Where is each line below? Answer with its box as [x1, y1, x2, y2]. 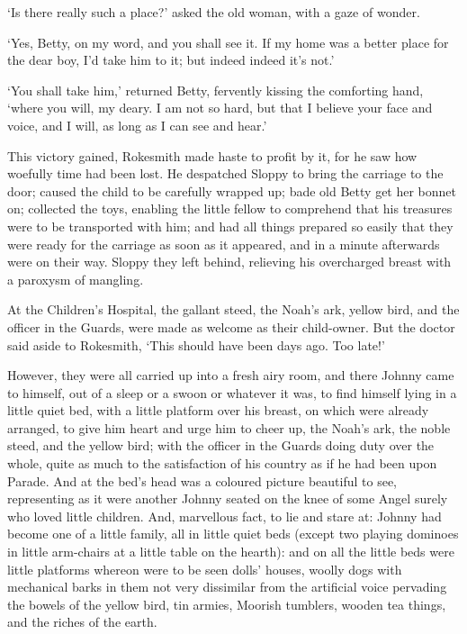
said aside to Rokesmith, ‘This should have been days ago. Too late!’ [7, 335, 385, 354]
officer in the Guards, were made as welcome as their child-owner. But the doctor [7, 317, 455, 336]
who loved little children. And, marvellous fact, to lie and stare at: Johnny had [7, 506, 442, 525]
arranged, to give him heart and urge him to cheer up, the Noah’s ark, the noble [7, 418, 451, 437]
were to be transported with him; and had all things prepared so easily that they [7, 216, 454, 235]
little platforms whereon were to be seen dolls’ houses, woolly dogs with [7, 559, 402, 578]
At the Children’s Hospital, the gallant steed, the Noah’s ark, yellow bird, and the [7, 300, 460, 319]
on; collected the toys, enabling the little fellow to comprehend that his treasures [7, 199, 453, 218]
